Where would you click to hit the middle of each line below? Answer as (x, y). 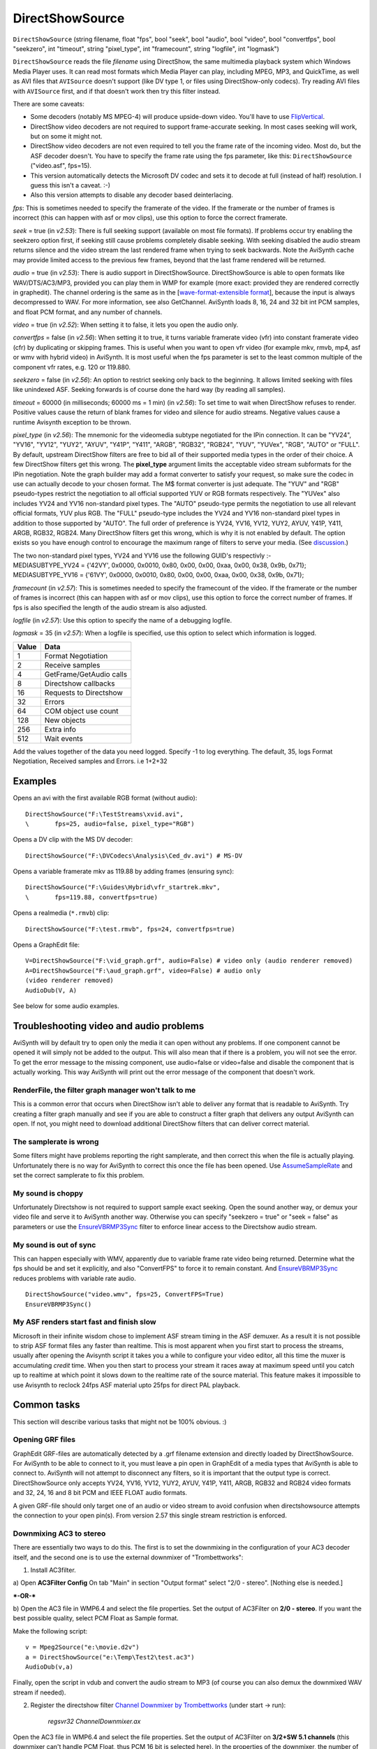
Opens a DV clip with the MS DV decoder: (73, 840)
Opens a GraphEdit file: (46, 945)
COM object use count (81, 711)
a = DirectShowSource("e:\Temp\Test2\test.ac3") (110, 1657)
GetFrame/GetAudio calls (86, 674)
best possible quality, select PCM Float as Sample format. (96, 1618)
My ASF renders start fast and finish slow (84, 1322)
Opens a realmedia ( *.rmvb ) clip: (61, 913)
